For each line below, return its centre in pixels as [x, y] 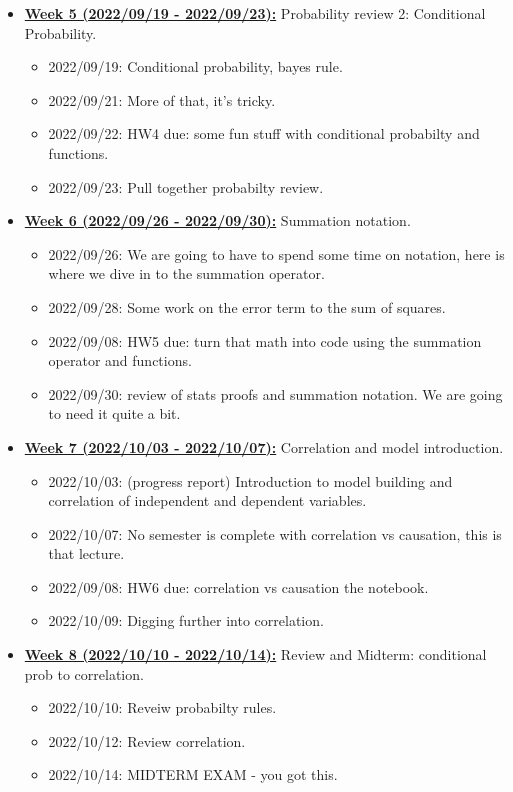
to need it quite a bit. [114, 413]
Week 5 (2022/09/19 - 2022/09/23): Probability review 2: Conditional [255, 13]
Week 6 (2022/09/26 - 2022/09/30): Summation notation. [217, 220]
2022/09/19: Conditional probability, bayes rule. [195, 66]
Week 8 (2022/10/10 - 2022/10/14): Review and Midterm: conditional [255, 654]
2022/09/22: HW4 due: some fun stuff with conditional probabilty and [264, 133]
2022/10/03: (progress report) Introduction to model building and [250, 480]
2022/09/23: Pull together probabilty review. [186, 186]
